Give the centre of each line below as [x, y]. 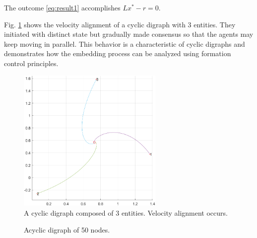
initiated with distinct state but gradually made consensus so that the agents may [129, 34]
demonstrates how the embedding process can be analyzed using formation [118, 53]
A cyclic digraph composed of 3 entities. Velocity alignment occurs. [126, 212]
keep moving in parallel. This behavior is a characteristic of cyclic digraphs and [125, 43]
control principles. [31, 63]
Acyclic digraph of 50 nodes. [67, 229]
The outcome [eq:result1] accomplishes [62, 7]
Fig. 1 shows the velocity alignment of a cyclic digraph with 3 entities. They [120, 24]
